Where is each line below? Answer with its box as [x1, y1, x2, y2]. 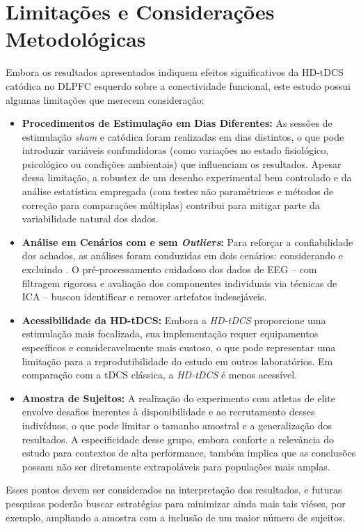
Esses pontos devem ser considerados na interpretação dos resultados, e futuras [6, 482, 342, 497]
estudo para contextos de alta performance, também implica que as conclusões [22, 445, 356, 460]
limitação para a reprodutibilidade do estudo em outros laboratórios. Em [22, 353, 333, 368]
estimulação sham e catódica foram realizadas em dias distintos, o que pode [22, 129, 344, 144]
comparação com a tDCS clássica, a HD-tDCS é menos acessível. [22, 367, 298, 382]
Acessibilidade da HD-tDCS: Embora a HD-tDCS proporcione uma [22, 312, 326, 327]
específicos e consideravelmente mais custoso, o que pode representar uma [22, 340, 336, 354]
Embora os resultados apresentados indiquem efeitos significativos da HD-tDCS [6, 65, 344, 79]
